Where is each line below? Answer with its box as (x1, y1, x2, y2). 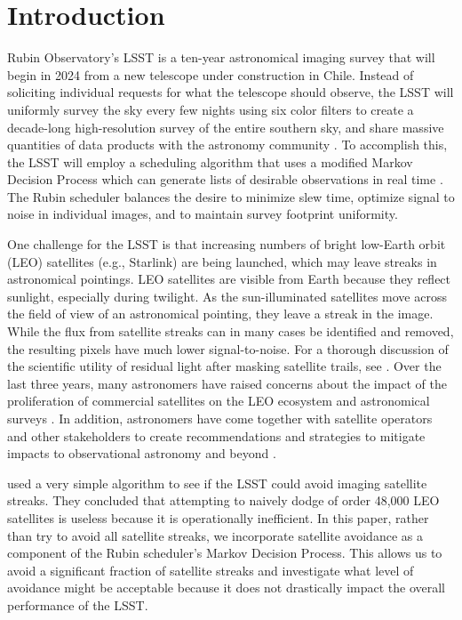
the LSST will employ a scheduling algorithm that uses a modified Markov (7, 152, 413, 171)
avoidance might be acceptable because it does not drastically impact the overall (7, 578, 445, 597)
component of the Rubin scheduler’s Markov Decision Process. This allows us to (7, 544, 442, 562)
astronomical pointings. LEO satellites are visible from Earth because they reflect (7, 270, 451, 288)
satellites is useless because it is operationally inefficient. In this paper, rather (7, 508, 429, 527)
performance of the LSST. (7, 595, 148, 614)
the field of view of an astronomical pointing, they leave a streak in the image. (7, 304, 434, 323)
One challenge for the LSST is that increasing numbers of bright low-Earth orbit (7, 235, 446, 254)
